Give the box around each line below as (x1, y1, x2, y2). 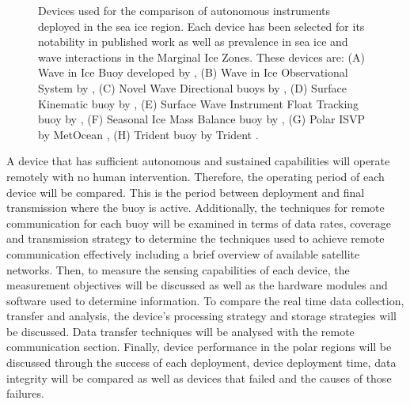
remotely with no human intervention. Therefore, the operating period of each (6, 168, 385, 184)
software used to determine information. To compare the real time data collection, (6, 292, 404, 308)
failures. (6, 385, 44, 402)
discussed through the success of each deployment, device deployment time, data (6, 354, 397, 371)
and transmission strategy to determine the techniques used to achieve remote (6, 230, 385, 247)
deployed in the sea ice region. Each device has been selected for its (38, 17, 365, 34)
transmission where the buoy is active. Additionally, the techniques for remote (6, 199, 385, 216)
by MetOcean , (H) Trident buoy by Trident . (38, 126, 259, 142)
